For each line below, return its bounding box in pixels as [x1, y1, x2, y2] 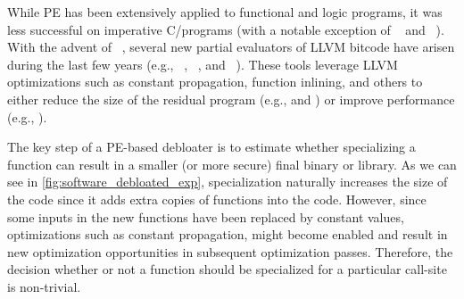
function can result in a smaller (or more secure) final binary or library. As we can [7, 154, 457, 173]
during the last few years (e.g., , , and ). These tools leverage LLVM [7, 54, 398, 73]
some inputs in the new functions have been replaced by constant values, [7, 207, 404, 226]
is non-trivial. [7, 277, 81, 295]
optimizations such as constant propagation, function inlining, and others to [7, 72, 423, 91]
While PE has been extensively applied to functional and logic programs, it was [7, 3, 443, 21]
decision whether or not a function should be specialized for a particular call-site [7, 260, 447, 278]
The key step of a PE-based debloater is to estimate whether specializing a [7, 137, 416, 156]
